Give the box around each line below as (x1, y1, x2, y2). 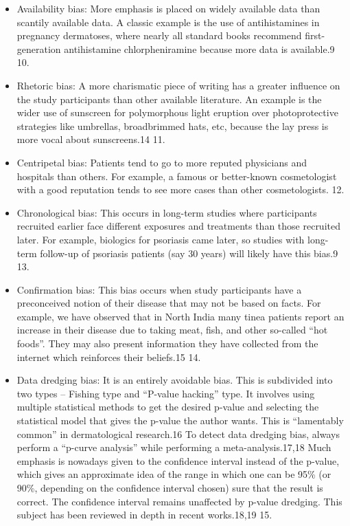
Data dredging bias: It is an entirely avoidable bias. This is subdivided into (16, 373, 333, 387)
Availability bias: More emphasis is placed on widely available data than (16, 1, 320, 15)
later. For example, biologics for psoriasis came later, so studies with (16, 232, 305, 246)
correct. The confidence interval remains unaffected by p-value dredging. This (16, 494, 342, 508)
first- (305, 28, 325, 43)
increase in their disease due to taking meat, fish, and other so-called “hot (16, 322, 328, 337)
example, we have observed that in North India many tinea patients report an (16, 309, 345, 323)
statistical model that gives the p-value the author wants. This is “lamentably (16, 413, 344, 428)
